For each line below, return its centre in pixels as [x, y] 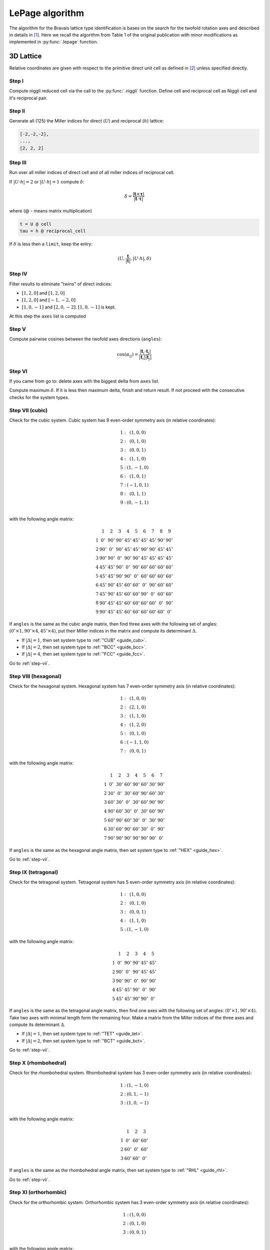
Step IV [18, 274]
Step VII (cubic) [28, 410]
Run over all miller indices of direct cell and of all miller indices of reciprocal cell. [92, 172]
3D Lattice [25, 56]
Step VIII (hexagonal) [35, 676]
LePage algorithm [47, 13]
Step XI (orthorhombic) [38, 1192]
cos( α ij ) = [127, 355]
